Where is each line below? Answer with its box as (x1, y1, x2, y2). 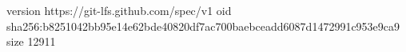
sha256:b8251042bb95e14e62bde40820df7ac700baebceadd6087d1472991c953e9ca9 (6, 17, 400, 34)
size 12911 (6, 33, 56, 50)
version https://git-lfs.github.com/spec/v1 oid (6, 2, 232, 18)
